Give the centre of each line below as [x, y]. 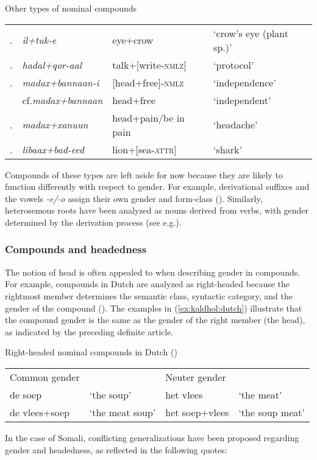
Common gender [45, 377]
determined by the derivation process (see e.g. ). [93, 222]
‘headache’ [236, 125]
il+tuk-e [39, 40]
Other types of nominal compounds [71, 8]
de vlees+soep [40, 412]
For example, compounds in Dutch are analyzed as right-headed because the [148, 284]
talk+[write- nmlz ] [149, 64]
